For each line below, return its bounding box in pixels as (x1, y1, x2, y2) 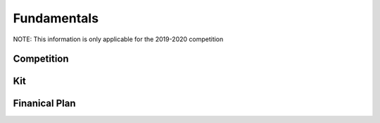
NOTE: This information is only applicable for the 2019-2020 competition (13, 35, 224, 43)
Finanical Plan (13, 98, 77, 110)
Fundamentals (13, 10, 99, 26)
